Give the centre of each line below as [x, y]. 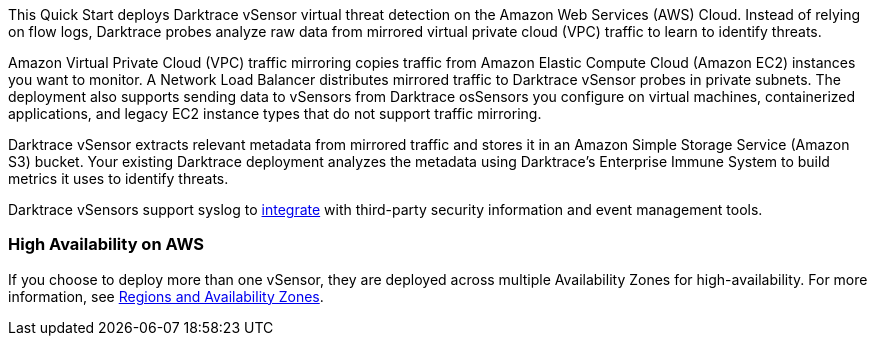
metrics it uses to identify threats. [118, 178]
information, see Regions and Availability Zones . [166, 296]
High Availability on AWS [106, 244]
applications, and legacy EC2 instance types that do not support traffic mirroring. [275, 113]
